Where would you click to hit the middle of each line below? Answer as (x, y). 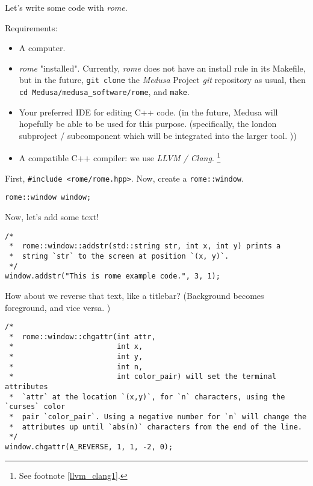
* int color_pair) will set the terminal (143, 377)
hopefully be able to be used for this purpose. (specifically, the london (148, 124)
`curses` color (35, 407)
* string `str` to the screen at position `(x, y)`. (119, 256)
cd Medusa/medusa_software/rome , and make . (104, 92)
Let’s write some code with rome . (66, 7)
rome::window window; (48, 198)
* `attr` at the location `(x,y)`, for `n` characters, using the (147, 397)
